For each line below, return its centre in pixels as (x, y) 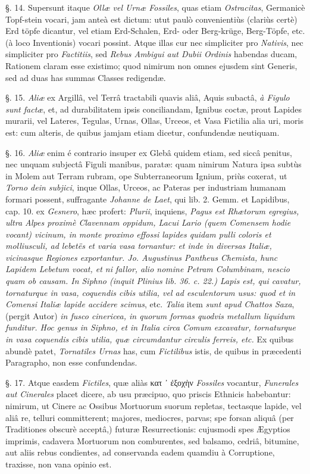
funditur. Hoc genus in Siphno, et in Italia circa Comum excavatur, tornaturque (151, 327)
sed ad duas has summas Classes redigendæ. (86, 77)
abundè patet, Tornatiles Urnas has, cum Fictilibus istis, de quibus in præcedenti (154, 350)
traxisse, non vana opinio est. (59, 464)
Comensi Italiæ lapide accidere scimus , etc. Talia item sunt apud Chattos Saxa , (150, 304)
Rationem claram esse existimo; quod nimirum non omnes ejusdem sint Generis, (151, 65)
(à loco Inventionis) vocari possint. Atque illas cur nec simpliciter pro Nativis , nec (154, 42)
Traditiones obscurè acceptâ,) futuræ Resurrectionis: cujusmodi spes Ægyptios (148, 429)
